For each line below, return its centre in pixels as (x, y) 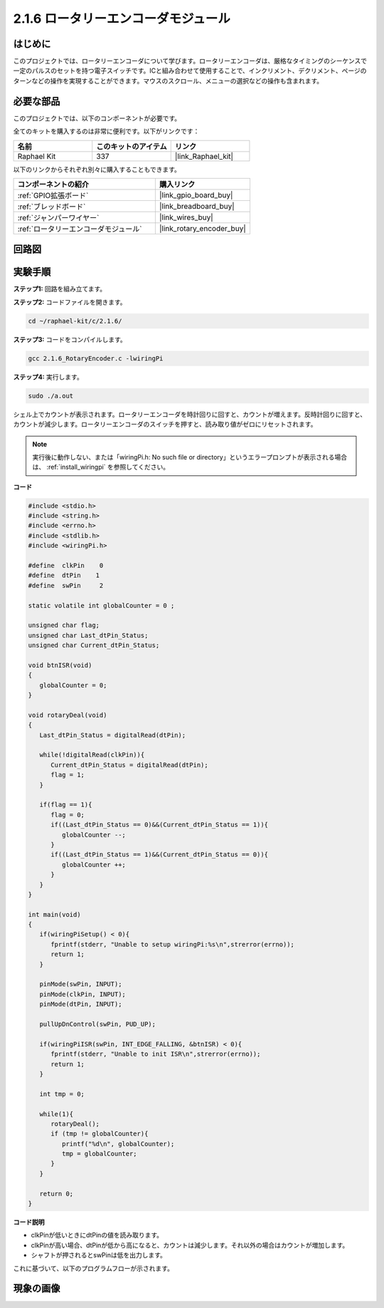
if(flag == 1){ (66, 805)
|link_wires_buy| (186, 217)
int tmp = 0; (62, 1094)
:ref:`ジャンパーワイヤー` (58, 217)
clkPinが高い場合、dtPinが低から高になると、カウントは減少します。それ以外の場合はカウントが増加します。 (190, 1245)
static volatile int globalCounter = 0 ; (101, 605)
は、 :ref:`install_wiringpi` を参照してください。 (101, 467)
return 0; (57, 1194)
